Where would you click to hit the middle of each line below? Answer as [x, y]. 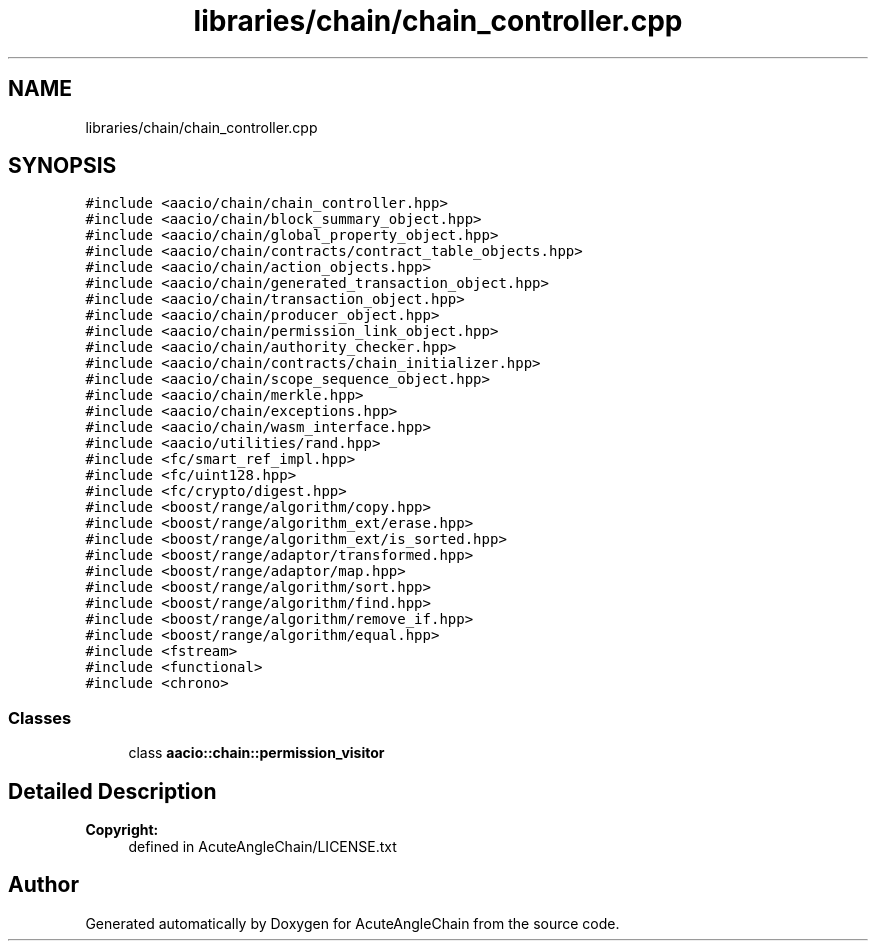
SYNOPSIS [62, 166]
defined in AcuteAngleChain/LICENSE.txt [262, 847]
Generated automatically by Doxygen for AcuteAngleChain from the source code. [352, 923]
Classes [40, 717]
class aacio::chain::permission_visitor [256, 753]
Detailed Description [112, 791]
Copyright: [122, 830]
